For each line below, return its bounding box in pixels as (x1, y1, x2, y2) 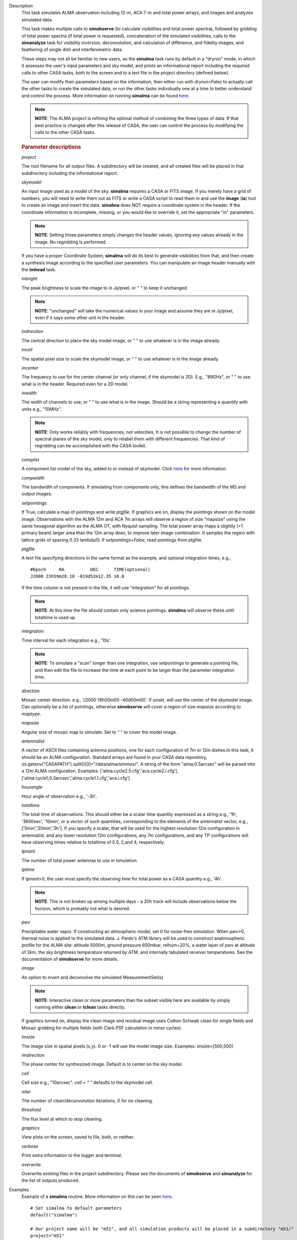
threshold (21, 1107, 42, 1113)
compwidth (21, 475, 45, 481)
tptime (21, 867, 35, 872)
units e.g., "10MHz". (21, 406, 62, 412)
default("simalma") (30, 1212, 78, 1218)
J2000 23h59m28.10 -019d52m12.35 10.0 (30, 573, 125, 579)
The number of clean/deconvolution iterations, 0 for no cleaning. (21, 1098, 153, 1104)
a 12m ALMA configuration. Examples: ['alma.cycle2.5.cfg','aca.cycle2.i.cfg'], (21, 768, 179, 774)
